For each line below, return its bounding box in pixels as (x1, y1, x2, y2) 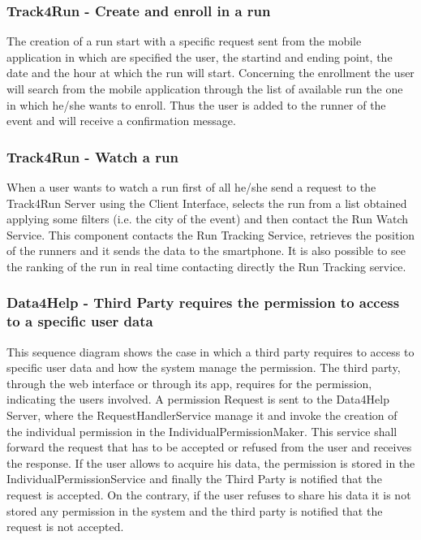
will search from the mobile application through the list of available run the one (6, 80, 403, 97)
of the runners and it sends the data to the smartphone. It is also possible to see (6, 242, 406, 259)
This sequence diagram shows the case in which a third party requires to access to (6, 343, 415, 360)
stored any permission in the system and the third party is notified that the (6, 502, 383, 519)
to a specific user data (6, 311, 153, 331)
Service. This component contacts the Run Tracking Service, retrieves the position (6, 226, 415, 243)
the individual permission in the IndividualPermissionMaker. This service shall (6, 422, 397, 439)
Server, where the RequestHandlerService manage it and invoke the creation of (6, 407, 397, 424)
